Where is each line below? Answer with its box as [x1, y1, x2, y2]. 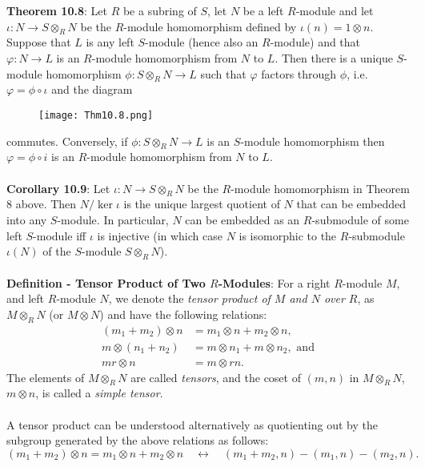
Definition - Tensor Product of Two [6, 274, 206, 291]
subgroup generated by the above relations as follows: [6, 432, 269, 449]
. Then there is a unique [275, 49, 393, 66]
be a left [243, 2, 284, 18]
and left [6, 290, 45, 307]
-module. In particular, [57, 211, 169, 227]
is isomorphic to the [239, 227, 337, 244]
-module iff [33, 227, 86, 244]
